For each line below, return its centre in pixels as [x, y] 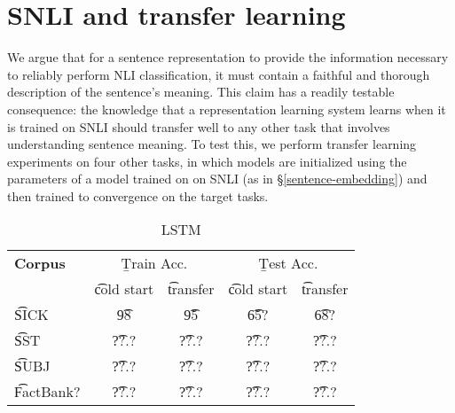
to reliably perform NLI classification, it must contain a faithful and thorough [219, 74]
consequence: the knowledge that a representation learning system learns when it [227, 109]
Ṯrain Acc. [154, 263]
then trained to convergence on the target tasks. [138, 195]
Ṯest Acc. [288, 263]
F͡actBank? [47, 392]
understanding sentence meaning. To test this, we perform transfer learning [212, 144]
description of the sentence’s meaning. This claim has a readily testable [201, 92]
